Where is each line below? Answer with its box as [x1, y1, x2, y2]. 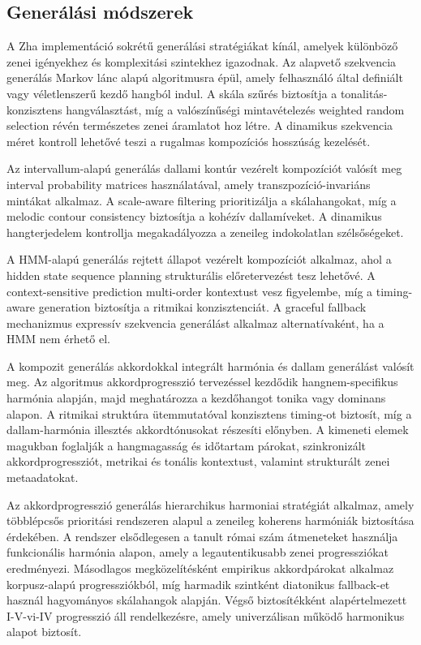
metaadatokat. [6, 469, 79, 486]
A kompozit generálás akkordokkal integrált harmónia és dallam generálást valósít [6, 357, 415, 374]
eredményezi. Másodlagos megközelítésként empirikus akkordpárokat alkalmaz [6, 560, 394, 577]
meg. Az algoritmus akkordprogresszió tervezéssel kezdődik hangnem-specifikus [6, 373, 398, 390]
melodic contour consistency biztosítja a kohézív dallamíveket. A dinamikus [6, 208, 382, 225]
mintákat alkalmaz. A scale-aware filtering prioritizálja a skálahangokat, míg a [6, 191, 397, 209]
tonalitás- [340, 84, 388, 101]
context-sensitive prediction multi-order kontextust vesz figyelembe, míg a [6, 282, 373, 299]
